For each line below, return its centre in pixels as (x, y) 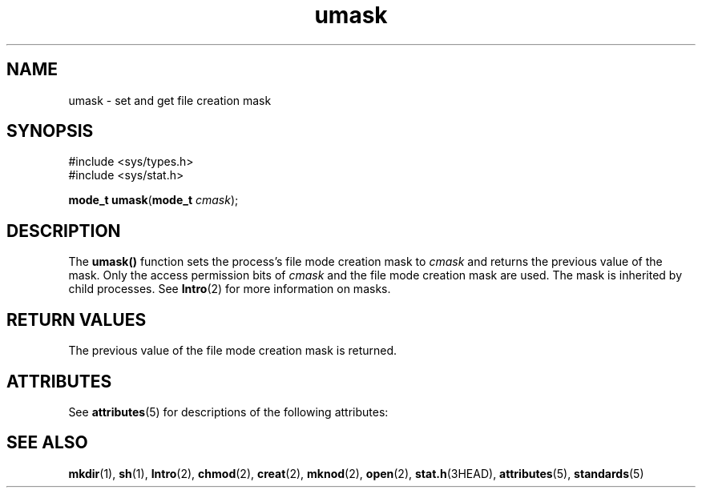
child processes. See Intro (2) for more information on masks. (230, 289)
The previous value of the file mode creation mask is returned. (233, 351)
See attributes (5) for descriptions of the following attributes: (228, 412)
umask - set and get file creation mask (170, 100)
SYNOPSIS (50, 131)
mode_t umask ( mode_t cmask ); (153, 200)
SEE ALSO (47, 443)
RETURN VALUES (77, 319)
